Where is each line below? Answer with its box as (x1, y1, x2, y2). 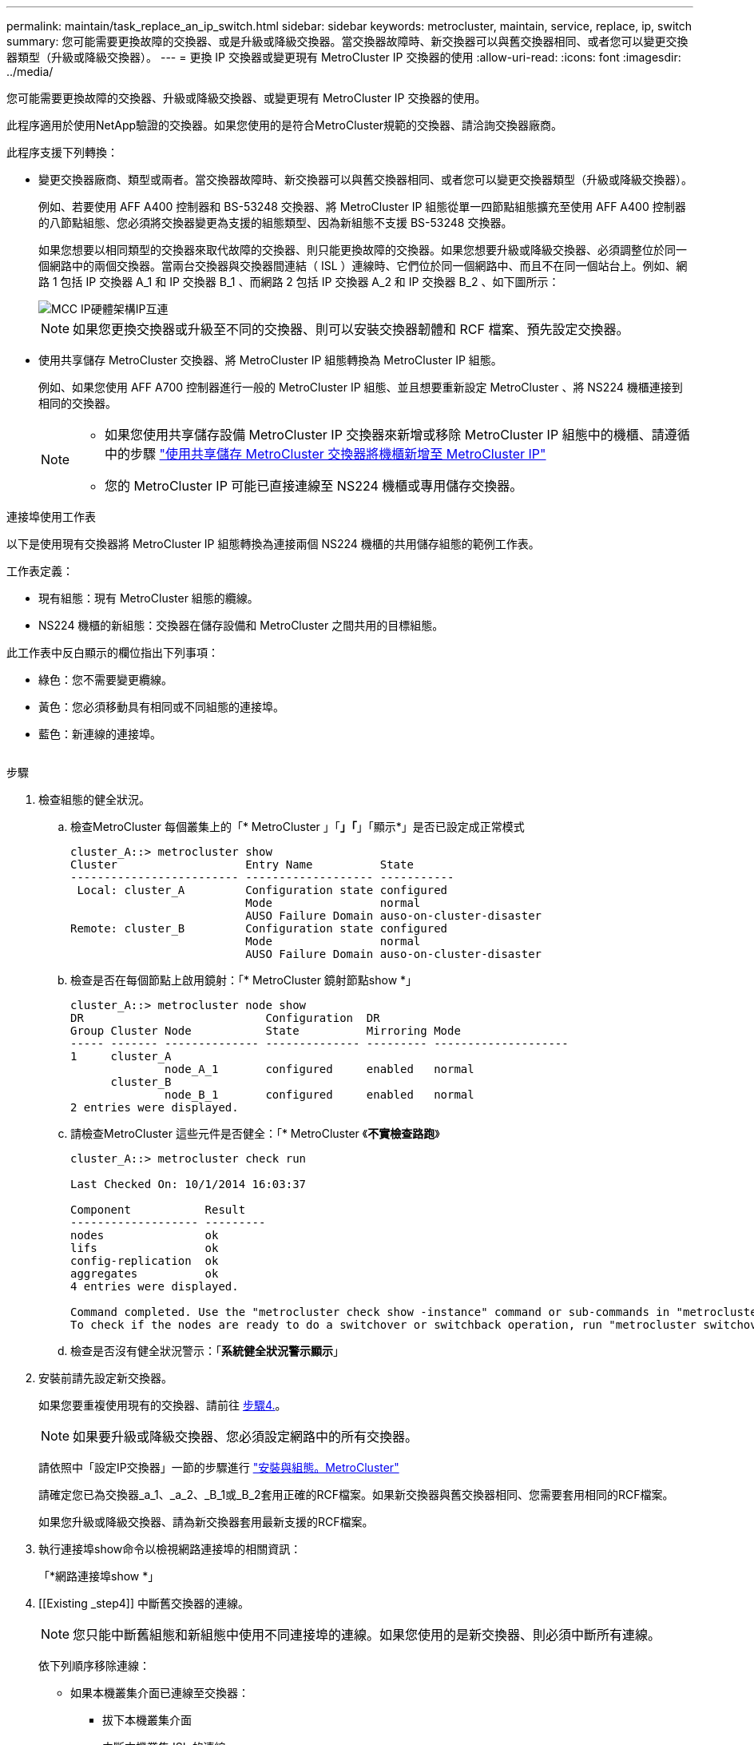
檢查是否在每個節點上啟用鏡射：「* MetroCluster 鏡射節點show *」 (70, 973, 418, 987)
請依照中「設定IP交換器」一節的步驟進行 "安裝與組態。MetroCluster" (38, 1461, 399, 1474)
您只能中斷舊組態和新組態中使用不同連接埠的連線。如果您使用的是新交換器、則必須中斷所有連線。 (73, 1627, 661, 1643)
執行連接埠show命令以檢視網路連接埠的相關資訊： (38, 1542, 302, 1556)
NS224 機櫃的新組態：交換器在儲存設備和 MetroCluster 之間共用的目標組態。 (38, 618, 444, 632)
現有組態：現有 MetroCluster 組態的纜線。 (38, 591, 259, 605)
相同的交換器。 (38, 396, 117, 410)
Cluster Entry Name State (70, 858, 414, 871)
